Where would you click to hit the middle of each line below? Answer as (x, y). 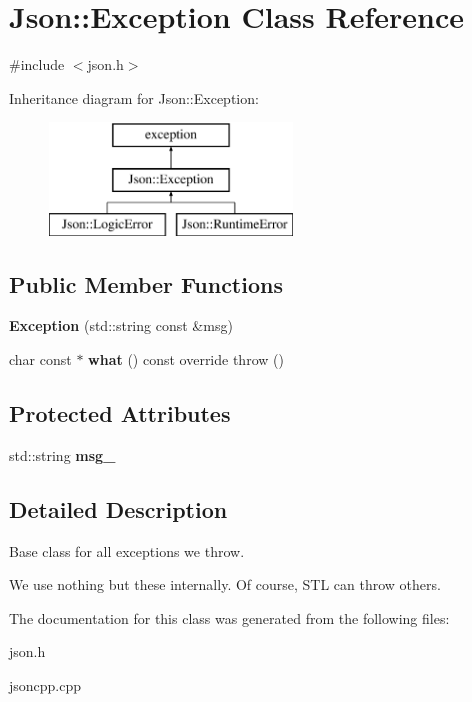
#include (37, 64)
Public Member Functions (146, 283)
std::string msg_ (62, 454)
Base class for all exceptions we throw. (127, 550)
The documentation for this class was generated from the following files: (229, 617)
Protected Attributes (120, 413)
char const (40, 359)
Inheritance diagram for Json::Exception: (134, 97)
